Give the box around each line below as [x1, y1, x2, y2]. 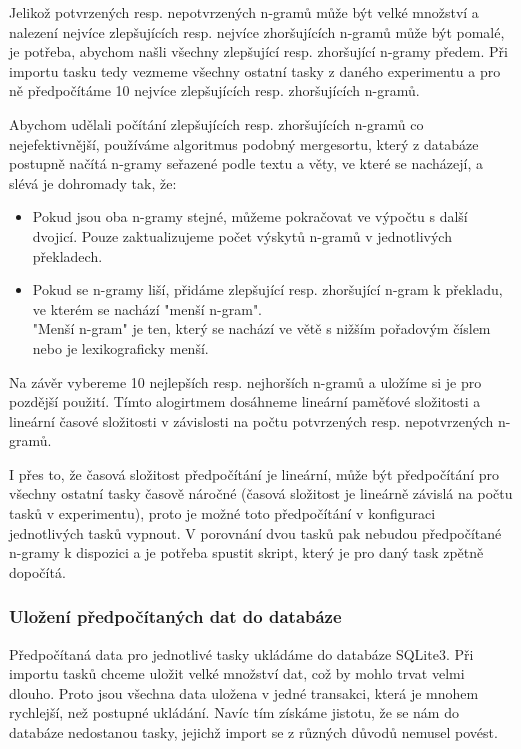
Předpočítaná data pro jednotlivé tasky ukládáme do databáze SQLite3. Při [9, 643, 474, 664]
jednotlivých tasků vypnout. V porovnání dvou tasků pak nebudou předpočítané [9, 522, 502, 543]
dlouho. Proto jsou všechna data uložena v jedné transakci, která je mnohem [9, 682, 479, 703]
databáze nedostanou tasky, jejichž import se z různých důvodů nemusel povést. [9, 722, 498, 743]
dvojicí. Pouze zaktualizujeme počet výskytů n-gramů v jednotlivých [32, 225, 452, 246]
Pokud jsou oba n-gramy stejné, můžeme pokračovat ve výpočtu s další [32, 206, 468, 227]
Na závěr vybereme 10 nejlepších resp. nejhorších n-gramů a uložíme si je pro [9, 371, 482, 392]
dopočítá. [9, 561, 66, 582]
